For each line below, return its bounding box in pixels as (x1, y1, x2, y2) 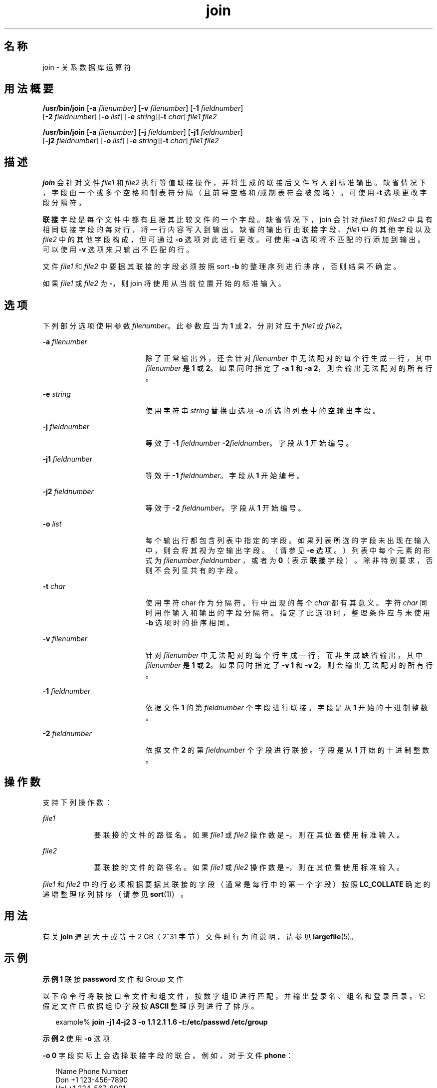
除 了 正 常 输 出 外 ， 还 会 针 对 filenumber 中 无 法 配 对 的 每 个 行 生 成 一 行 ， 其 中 (145, 354, 432, 363)
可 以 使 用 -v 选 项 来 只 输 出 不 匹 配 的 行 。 (42, 245, 194, 254)
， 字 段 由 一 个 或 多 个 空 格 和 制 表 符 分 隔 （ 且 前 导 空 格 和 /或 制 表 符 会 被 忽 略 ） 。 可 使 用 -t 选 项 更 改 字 (42, 188, 427, 197)
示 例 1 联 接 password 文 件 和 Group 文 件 (42, 974, 184, 983)
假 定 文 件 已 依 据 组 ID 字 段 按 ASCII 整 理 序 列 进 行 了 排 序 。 (42, 1001, 258, 1010)
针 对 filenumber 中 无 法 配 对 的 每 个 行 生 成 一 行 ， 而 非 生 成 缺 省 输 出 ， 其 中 (145, 651, 423, 660)
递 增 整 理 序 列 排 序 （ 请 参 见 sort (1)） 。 (42, 889, 188, 898)
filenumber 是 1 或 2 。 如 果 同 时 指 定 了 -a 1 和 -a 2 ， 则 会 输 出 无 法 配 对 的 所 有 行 (145, 364, 433, 373)
